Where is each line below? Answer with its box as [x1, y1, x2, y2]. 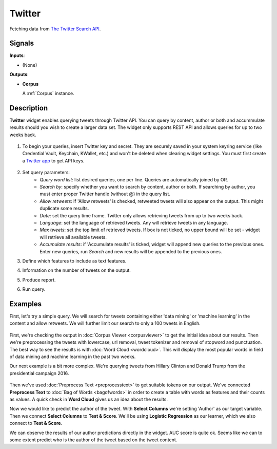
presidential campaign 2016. [9, 370, 69, 376]
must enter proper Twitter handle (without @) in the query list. [39, 191, 170, 197]
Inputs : [9, 52, 25, 59]
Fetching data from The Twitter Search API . [9, 26, 101, 32]
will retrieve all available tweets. [39, 234, 107, 240]
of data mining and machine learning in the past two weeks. [9, 353, 136, 360]
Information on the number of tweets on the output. [22, 267, 131, 273]
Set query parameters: [22, 170, 70, 176]
